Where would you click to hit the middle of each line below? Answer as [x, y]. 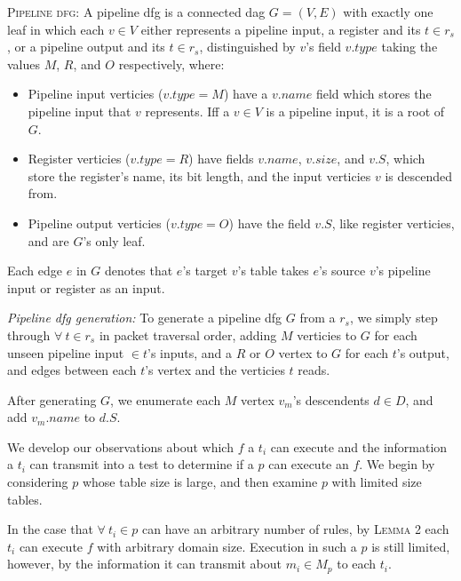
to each [357, 564]
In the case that [50, 529]
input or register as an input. [86, 287]
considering [38, 482]
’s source [342, 271]
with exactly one [388, 12]
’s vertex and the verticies [215, 370]
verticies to [327, 334]
